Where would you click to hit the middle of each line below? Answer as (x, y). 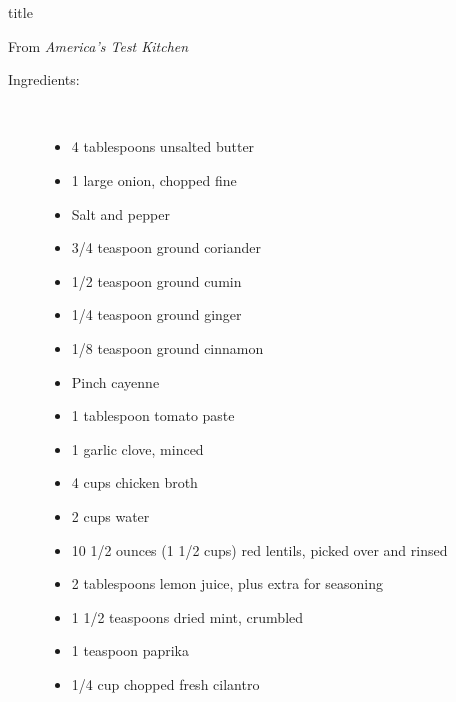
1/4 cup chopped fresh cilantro (165, 683)
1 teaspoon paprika (130, 650)
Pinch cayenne (115, 381)
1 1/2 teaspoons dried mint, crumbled (187, 616)
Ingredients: (44, 79)
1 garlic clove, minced (137, 448)
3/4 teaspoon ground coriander (166, 247)
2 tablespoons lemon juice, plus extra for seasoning (227, 583)
